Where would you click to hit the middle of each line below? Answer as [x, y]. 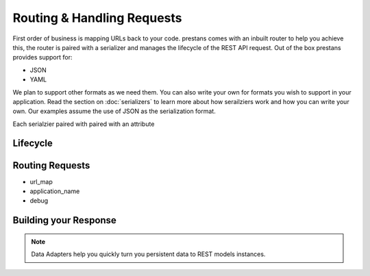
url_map [41, 181]
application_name [55, 191]
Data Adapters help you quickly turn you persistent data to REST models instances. [148, 254]
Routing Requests [51, 165]
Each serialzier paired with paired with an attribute [84, 124]
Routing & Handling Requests [97, 18]
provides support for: [42, 58]
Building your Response [64, 220]
